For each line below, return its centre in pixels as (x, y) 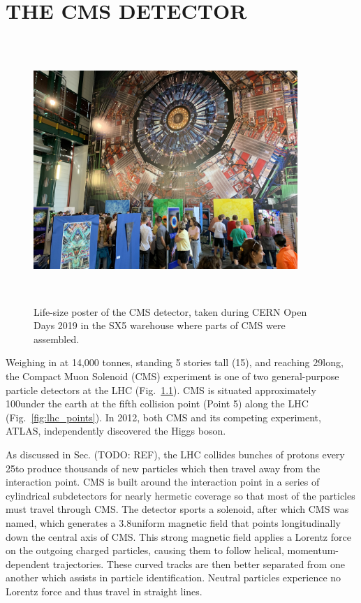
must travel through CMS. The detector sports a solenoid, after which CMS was (177, 509)
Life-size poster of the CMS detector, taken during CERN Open (170, 311)
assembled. (57, 339)
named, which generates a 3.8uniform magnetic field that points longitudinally (173, 522)
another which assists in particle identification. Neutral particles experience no (174, 577)
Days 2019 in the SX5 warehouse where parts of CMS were (160, 325)
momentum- (313, 550)
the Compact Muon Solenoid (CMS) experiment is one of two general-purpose (172, 376)
